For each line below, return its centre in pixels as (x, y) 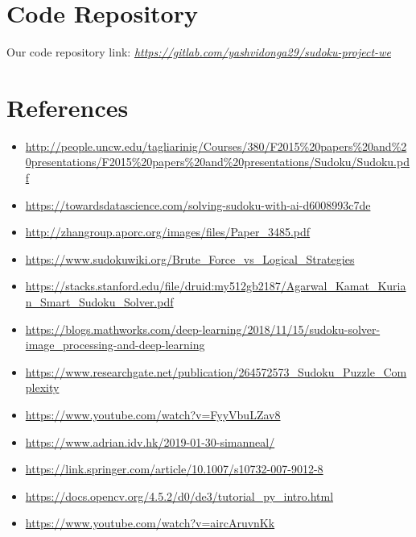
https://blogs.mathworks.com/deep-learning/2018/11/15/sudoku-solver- (203, 329)
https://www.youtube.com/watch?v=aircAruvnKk (150, 523)
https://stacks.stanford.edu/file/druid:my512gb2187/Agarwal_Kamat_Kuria (216, 286)
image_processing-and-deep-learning (115, 345)
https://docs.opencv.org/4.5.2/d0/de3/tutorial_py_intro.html (179, 495)
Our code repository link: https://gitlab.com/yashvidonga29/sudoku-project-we (199, 52)
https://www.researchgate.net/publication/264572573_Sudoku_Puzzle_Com (216, 371)
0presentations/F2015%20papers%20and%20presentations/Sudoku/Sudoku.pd (217, 162)
